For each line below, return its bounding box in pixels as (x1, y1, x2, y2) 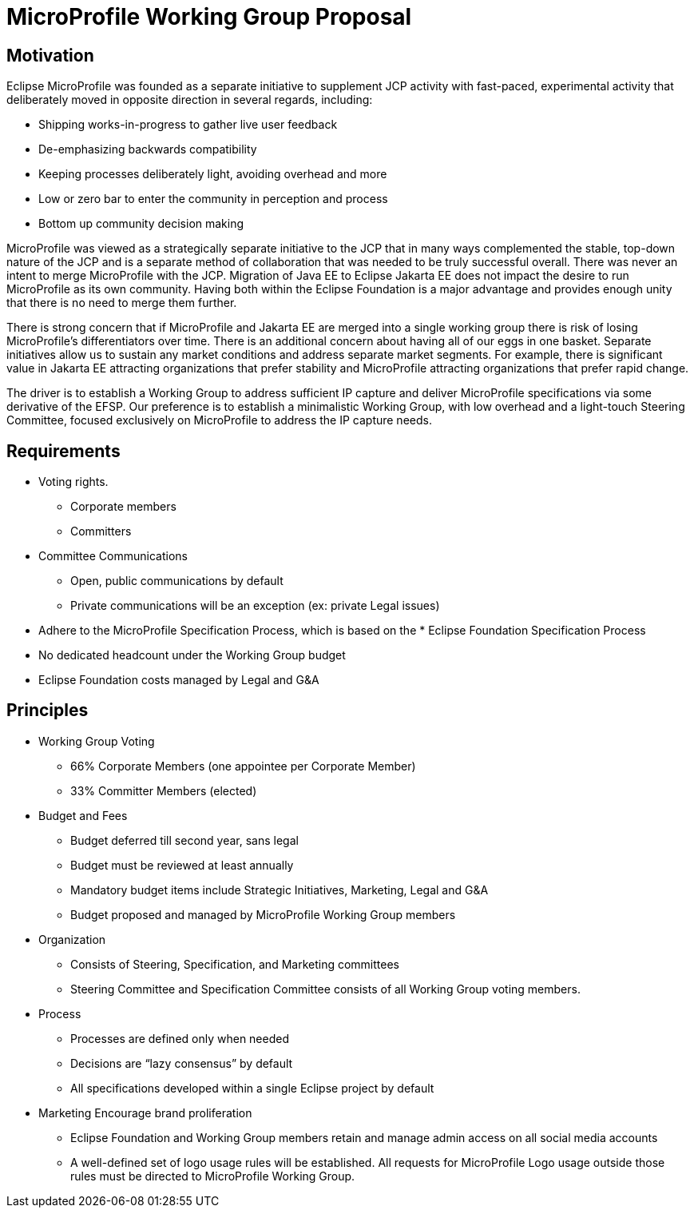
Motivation (6, 45, 94, 66)
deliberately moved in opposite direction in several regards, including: (6, 93, 373, 107)
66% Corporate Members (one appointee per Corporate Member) (70, 758, 416, 773)
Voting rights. (38, 475, 109, 489)
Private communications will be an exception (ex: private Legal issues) (70, 599, 440, 613)
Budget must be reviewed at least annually (70, 858, 294, 872)
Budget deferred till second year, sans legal (70, 833, 299, 847)
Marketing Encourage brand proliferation (38, 1105, 252, 1120)
